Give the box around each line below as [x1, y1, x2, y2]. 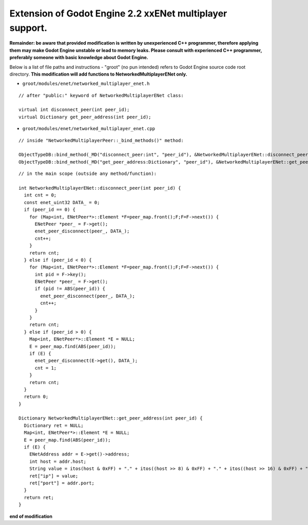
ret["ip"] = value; [29, 473, 79, 479]
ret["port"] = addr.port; [29, 480, 95, 486]
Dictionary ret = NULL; [24, 422, 84, 428]
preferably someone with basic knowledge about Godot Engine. [9, 55, 148, 61]
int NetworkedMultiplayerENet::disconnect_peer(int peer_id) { [18, 185, 181, 191]
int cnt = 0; [24, 192, 57, 198]
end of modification [9, 513, 52, 519]
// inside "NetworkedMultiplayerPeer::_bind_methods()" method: [18, 137, 184, 143]
